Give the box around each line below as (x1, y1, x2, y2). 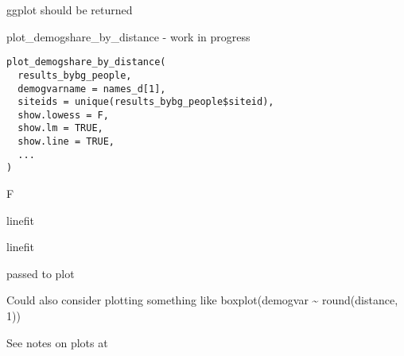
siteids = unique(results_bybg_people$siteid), (17, 96, 274, 108)
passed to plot (6, 265, 75, 281)
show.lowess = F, (17, 109, 109, 121)
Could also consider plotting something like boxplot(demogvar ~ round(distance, (6, 292, 398, 308)
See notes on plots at (6, 334, 108, 350)
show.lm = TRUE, (17, 122, 103, 134)
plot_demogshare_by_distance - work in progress (6, 28, 251, 44)
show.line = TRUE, (17, 136, 115, 148)
